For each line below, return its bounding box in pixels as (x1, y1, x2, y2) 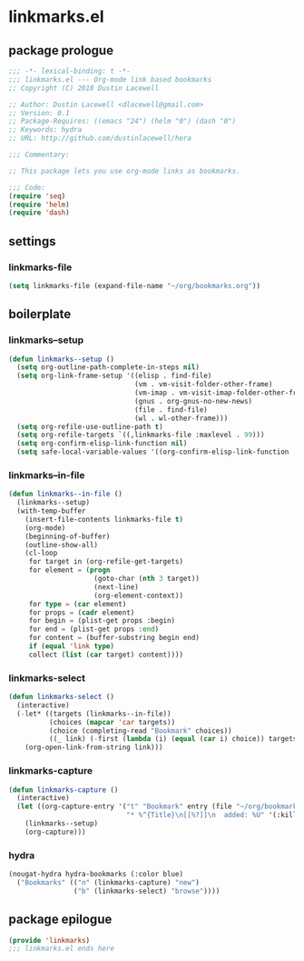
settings (8, 234, 56, 249)
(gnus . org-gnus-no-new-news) (133, 396, 253, 405)
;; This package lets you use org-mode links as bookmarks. (8, 166, 241, 175)
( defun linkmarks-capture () (8, 785, 119, 795)
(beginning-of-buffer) (25, 532, 111, 541)
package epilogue (8, 912, 113, 927)
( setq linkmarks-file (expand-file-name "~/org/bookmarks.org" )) (8, 281, 260, 290)
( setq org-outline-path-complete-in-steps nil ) (16, 363, 201, 372)
